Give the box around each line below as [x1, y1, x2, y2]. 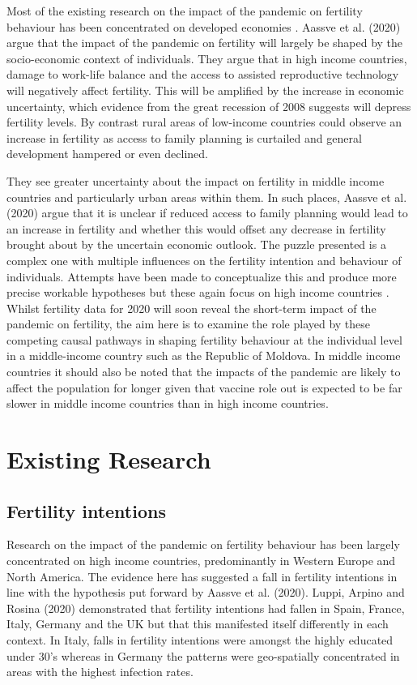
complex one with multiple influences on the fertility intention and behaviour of [6, 251, 402, 268]
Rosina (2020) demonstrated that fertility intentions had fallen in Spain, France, [6, 599, 405, 616]
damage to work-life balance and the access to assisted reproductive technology [6, 66, 399, 83]
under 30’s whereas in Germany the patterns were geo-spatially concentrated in [6, 647, 400, 664]
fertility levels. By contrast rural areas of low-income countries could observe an [6, 113, 402, 131]
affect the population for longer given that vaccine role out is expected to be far [6, 379, 402, 396]
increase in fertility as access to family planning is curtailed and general [6, 129, 362, 146]
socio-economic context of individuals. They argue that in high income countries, [6, 49, 407, 66]
